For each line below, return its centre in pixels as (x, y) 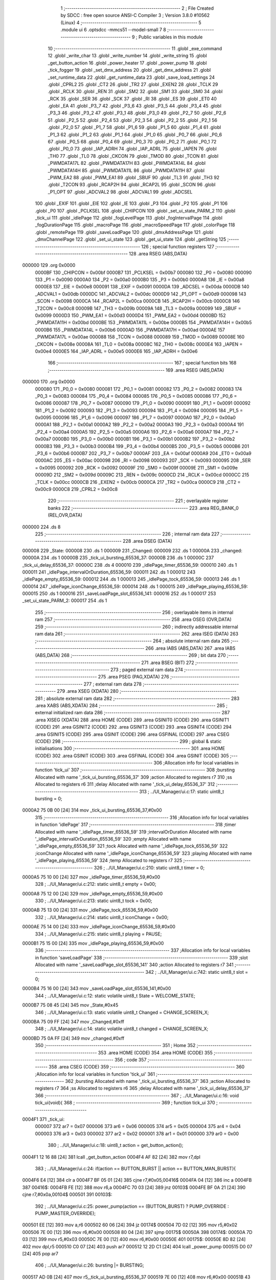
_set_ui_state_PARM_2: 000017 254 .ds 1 (65, 601)
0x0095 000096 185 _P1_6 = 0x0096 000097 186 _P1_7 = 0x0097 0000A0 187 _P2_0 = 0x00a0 (135, 418)
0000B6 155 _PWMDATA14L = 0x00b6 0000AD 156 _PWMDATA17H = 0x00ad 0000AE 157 (130, 330)
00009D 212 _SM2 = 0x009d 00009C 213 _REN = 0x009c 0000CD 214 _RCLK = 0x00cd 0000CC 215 (142, 475)
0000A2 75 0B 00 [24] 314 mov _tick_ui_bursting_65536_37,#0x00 (92, 810)
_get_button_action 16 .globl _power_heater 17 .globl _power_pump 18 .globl (127, 63)
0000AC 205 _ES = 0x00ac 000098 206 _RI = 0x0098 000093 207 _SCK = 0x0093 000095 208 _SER (143, 460)
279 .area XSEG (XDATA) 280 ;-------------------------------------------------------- (147, 691)
